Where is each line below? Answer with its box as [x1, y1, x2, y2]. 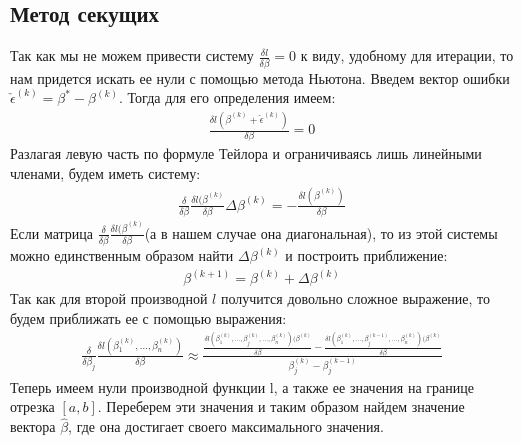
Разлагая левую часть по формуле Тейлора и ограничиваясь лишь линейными [10, 143, 482, 164]
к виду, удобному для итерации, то [300, 45, 514, 66]
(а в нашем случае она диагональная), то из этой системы [144, 222, 498, 243]
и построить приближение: [285, 245, 448, 266]
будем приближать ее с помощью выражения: [10, 307, 287, 328]
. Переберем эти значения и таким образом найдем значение [97, 396, 465, 417]
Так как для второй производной [10, 288, 208, 309]
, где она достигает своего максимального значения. [68, 416, 384, 437]
